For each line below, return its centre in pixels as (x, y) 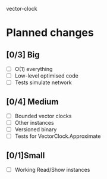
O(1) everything (34, 69)
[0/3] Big (23, 55)
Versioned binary (36, 129)
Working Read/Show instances (52, 170)
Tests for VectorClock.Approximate (58, 136)
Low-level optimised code (46, 76)
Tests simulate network (43, 82)
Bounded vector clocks (43, 116)
